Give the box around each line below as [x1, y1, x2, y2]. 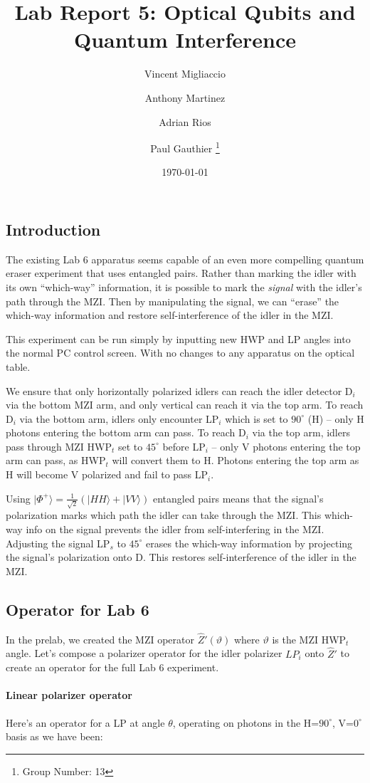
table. [6, 359, 31, 374]
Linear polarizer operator [6, 688, 132, 703]
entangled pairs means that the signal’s [152, 490, 324, 505]
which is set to [225, 411, 288, 426]
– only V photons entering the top [211, 438, 361, 453]
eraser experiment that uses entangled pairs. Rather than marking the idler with [6, 266, 356, 280]
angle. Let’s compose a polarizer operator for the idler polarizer [6, 646, 282, 661]
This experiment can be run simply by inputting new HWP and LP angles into [6, 331, 351, 346]
